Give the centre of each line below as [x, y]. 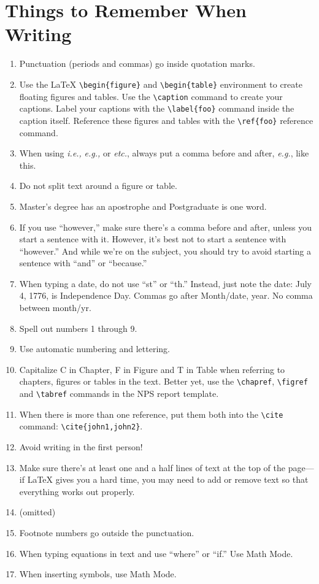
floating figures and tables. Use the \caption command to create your [151, 96]
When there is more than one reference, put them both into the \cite [151, 414]
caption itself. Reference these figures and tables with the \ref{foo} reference [166, 120]
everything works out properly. [77, 491]
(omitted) [37, 512]
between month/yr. [55, 308]
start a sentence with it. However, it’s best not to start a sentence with [153, 239]
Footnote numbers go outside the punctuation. [107, 533]
